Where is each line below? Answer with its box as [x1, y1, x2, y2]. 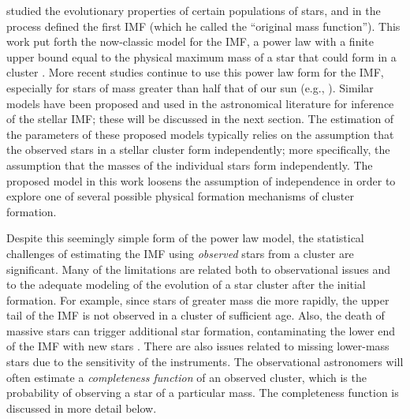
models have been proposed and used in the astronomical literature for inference [6, 95, 394, 111]
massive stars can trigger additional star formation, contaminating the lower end [6, 322, 395, 339]
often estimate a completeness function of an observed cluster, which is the [6, 368, 367, 385]
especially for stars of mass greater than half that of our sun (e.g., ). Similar [6, 79, 374, 95]
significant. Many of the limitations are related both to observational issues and [6, 260, 391, 277]
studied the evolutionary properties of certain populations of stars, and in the [6, 2, 381, 18]
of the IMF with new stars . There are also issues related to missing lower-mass [6, 338, 389, 354]
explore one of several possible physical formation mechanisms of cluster [6, 188, 354, 204]
